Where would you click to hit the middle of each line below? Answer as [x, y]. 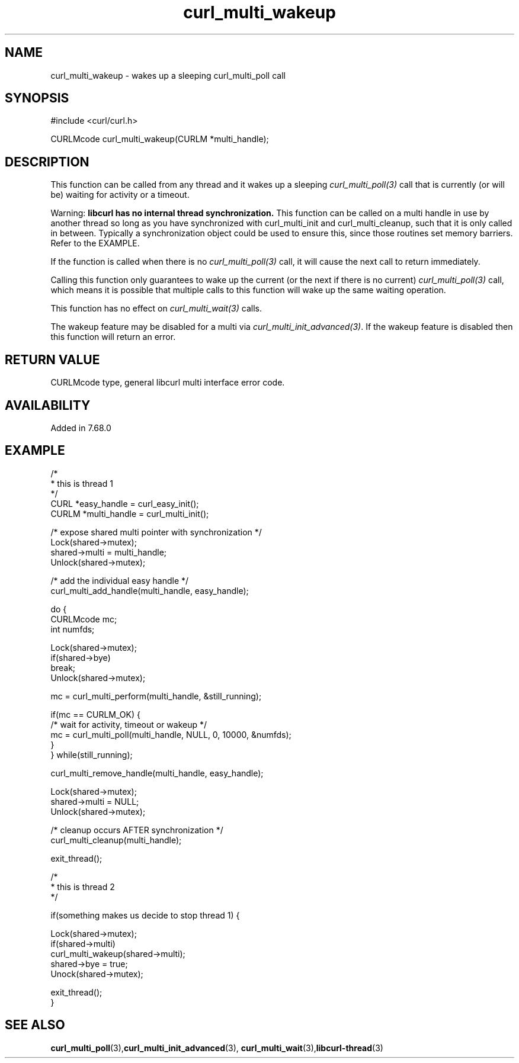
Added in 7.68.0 [81, 428]
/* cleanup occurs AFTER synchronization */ [137, 830]
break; [63, 667]
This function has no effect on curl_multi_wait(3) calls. [156, 309]
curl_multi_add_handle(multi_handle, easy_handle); [150, 590]
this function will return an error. [113, 337]
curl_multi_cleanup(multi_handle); [116, 840]
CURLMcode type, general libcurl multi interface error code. [168, 383]
